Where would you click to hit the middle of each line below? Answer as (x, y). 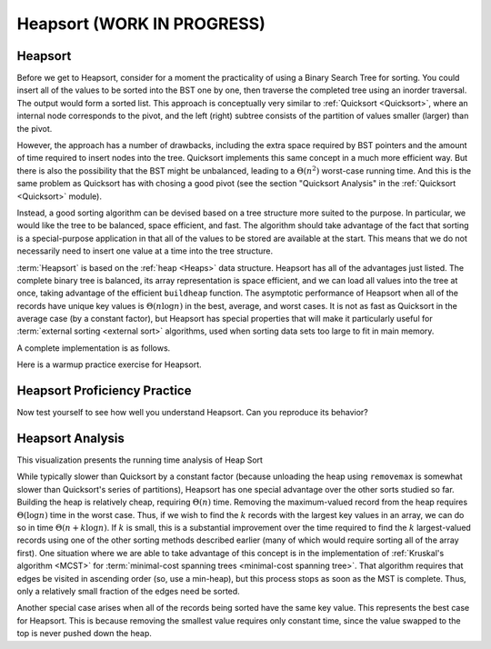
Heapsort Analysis (70, 438)
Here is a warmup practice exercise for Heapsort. (109, 364)
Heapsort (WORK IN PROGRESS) (141, 24)
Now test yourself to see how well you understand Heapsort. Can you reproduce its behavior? (192, 413)
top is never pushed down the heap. (84, 634)
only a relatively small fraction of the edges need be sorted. (128, 591)
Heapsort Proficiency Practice (104, 391)
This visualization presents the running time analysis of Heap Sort (140, 460)
